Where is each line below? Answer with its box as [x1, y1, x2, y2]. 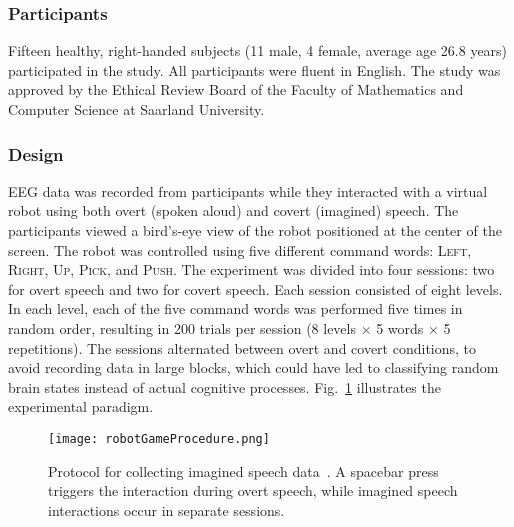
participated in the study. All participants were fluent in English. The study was [8, 59, 501, 80]
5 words [376, 317, 424, 338]
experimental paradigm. [8, 396, 154, 417]
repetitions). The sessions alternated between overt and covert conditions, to [8, 337, 477, 358]
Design [8, 141, 64, 166]
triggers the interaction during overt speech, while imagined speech [48, 480, 458, 501]
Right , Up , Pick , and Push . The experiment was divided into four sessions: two [8, 259, 495, 280]
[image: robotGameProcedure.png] [48, 431, 270, 446]
